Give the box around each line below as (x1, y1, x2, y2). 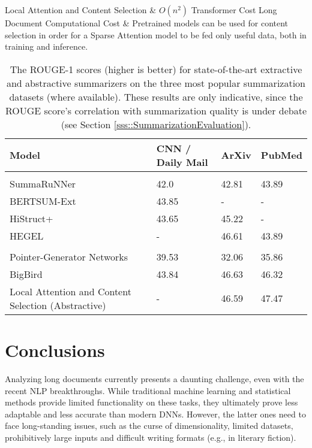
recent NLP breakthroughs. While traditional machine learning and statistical (5, 384, 291, 396)
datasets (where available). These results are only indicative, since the (9, 89, 303, 104)
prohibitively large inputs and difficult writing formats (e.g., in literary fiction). (5, 431, 296, 443)
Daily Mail (156, 155, 208, 169)
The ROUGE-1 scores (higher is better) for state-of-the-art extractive (10, 62, 302, 76)
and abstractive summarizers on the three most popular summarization (6, 75, 306, 90)
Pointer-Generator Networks (10, 249, 128, 264)
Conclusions (5, 337, 105, 362)
